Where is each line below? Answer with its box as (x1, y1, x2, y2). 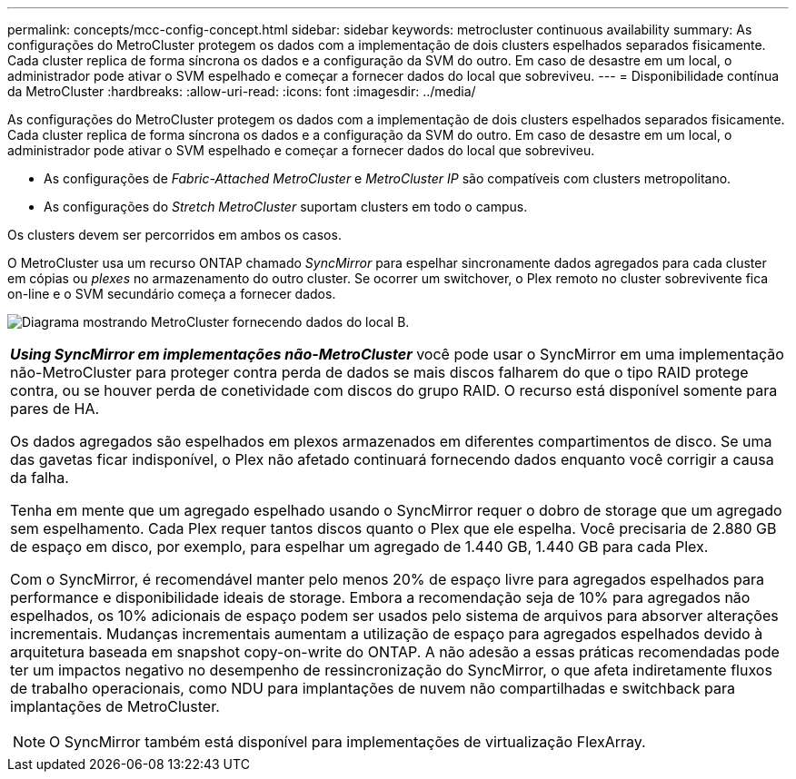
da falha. (10, 468, 69, 487)
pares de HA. (10, 399, 100, 418)
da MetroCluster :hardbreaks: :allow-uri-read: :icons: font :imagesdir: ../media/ (7, 84, 476, 99)
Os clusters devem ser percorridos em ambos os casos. (7, 227, 342, 242)
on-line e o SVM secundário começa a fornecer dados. (7, 286, 336, 301)
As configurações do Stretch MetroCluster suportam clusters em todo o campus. (44, 199, 528, 214)
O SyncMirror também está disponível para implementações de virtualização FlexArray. (49, 733, 646, 751)
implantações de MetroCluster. (10, 697, 220, 715)
